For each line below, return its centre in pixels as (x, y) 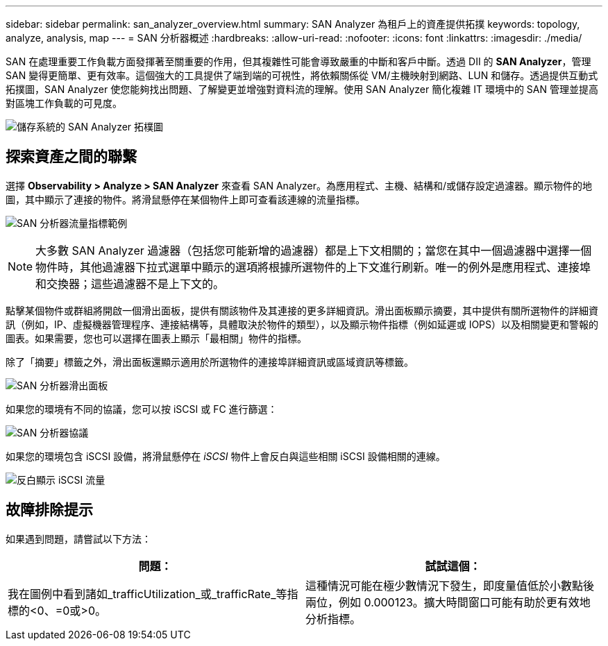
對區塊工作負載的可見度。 (64, 103)
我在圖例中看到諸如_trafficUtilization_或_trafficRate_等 (147, 594)
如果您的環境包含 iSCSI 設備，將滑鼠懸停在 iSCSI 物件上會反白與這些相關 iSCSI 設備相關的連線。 (226, 456)
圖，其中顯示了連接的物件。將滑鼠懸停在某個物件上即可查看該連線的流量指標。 (185, 199)
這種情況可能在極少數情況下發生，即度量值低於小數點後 (450, 585)
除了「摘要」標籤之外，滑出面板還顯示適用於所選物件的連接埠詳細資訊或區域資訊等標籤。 (210, 362)
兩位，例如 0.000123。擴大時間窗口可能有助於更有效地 (448, 602)
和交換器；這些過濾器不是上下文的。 (130, 283)
